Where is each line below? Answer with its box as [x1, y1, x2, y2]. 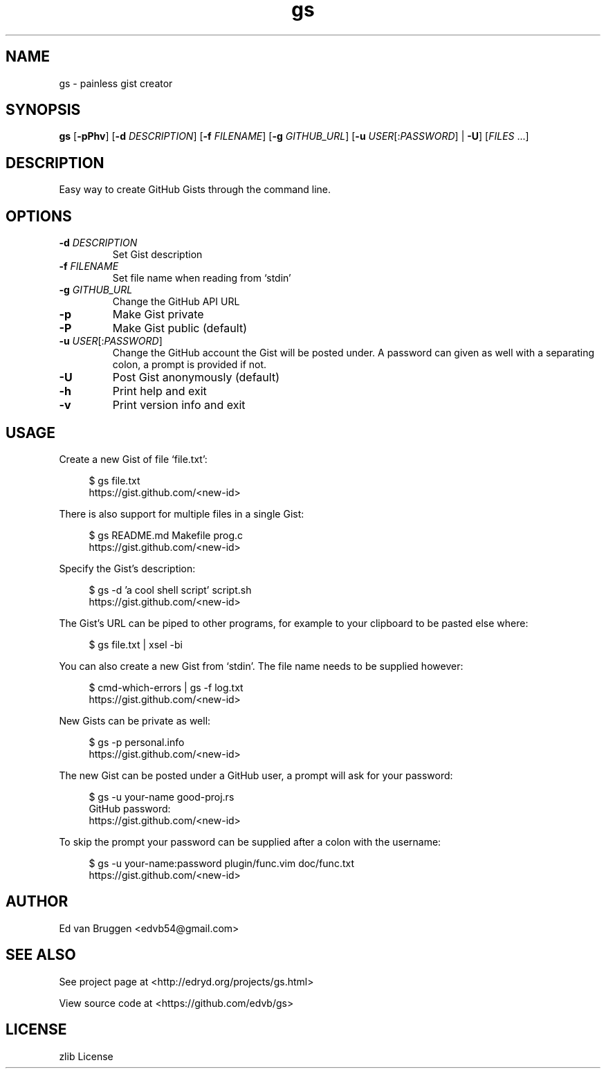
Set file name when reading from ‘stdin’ [112, 272, 291, 284]
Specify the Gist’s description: [59, 562, 196, 574]
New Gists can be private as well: [59, 714, 211, 727]
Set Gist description [112, 248, 203, 261]
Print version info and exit [112, 398, 246, 412]
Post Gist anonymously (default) [112, 370, 279, 385]
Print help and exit [112, 384, 207, 399]
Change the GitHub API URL [112, 295, 240, 308]
